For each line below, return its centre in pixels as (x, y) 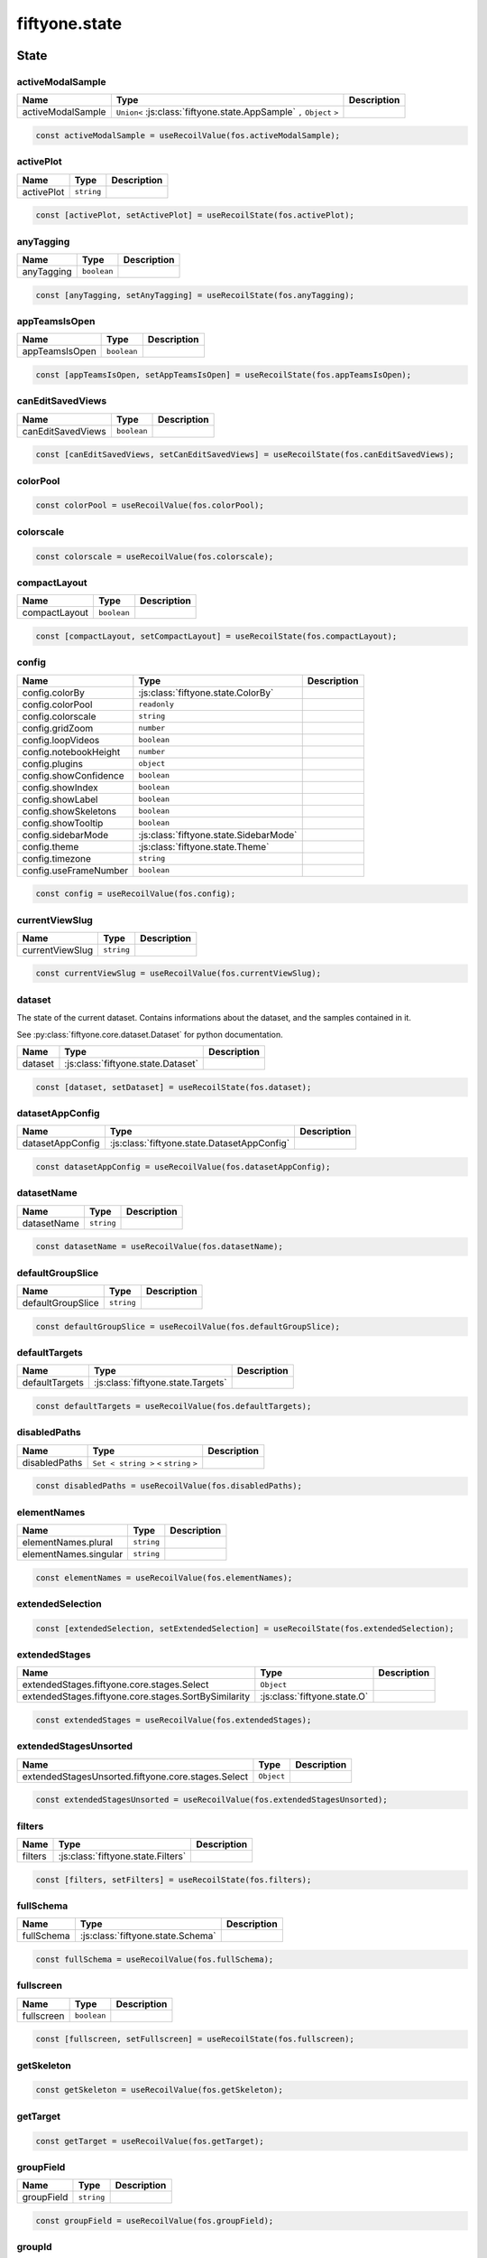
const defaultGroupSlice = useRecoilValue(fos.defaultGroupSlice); (188, 1326)
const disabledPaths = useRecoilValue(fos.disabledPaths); (169, 1486)
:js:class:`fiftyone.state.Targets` (160, 1383)
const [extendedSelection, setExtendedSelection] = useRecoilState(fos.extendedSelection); (245, 1628)
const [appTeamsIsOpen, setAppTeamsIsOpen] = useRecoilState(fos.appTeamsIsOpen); (224, 374)
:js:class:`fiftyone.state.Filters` (122, 1856)
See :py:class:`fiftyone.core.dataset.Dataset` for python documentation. (150, 1034)
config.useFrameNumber (75, 870)
